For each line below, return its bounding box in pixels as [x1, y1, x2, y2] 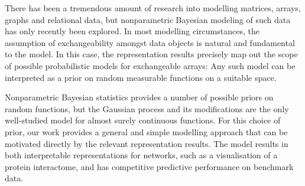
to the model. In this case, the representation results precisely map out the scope [5, 48, 298, 60]
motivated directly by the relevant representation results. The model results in [5, 137, 288, 149]
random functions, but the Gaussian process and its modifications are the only [5, 102, 289, 115]
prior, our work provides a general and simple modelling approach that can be [5, 125, 288, 138]
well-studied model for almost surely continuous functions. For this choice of [5, 114, 281, 126]
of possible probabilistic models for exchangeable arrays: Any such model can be [5, 59, 296, 71]
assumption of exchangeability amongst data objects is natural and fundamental [5, 36, 295, 48]
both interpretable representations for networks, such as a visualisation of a [5, 149, 278, 161]
